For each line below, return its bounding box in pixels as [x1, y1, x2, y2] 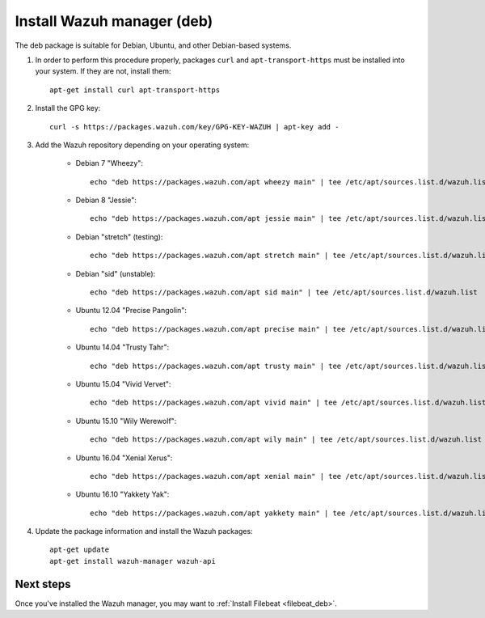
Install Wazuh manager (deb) [15, 12, 213, 30]
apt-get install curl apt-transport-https [49, 85, 221, 95]
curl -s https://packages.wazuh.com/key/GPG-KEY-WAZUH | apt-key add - [49, 122, 339, 131]
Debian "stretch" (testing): [75, 231, 163, 242]
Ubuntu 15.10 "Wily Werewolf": [75, 416, 177, 425]
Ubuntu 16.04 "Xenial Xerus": [75, 453, 173, 463]
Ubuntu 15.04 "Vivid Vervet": [75, 379, 171, 388]
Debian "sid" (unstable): [75, 269, 156, 278]
